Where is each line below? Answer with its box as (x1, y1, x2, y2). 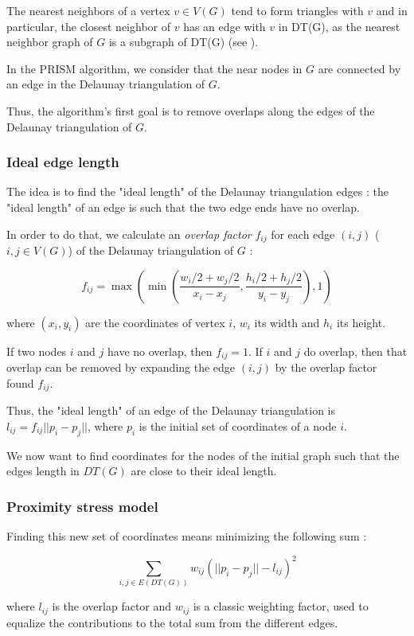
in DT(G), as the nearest (278, 18, 400, 34)
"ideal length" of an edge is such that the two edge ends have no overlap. (6, 198, 360, 215)
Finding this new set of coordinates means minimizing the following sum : (6, 527, 367, 544)
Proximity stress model (6, 496, 158, 516)
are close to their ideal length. (131, 462, 277, 479)
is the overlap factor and (52, 598, 172, 615)
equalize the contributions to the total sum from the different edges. (6, 614, 338, 630)
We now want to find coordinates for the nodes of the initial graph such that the (6, 447, 400, 463)
